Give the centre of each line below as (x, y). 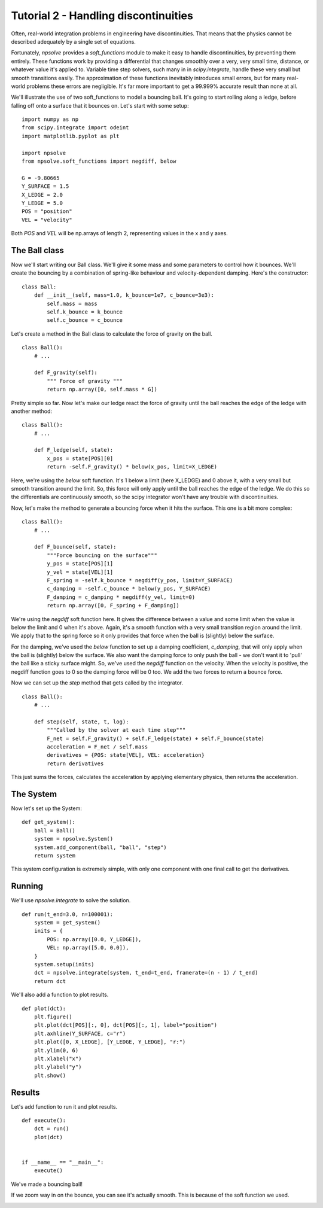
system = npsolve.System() (74, 839)
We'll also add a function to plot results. (60, 995)
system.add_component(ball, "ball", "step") (100, 847)
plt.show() (50, 1075)
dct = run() (51, 1129)
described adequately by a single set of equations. (73, 41)
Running (27, 886)
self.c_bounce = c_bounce (85, 320)
